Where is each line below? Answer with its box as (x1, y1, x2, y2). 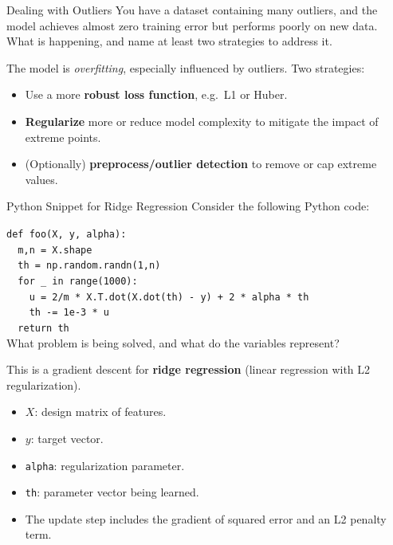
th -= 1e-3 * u (29, 307, 109, 319)
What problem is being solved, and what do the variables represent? (6, 334, 340, 351)
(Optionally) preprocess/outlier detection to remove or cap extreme (25, 155, 377, 172)
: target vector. (30, 429, 104, 446)
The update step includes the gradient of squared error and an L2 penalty (25, 510, 387, 527)
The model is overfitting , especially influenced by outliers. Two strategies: (6, 59, 365, 76)
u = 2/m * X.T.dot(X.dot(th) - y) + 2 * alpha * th (29, 291, 309, 303)
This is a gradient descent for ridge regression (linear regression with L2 (6, 361, 371, 378)
